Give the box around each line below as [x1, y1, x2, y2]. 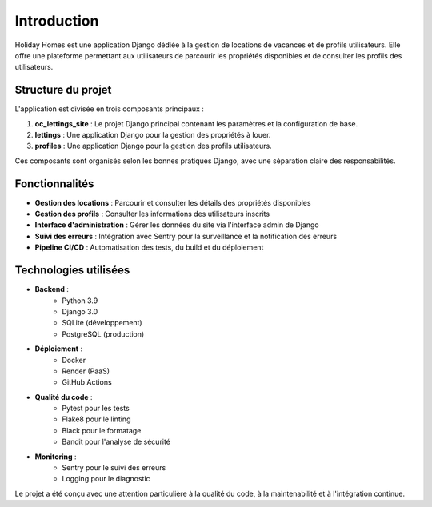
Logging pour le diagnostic [62, 474, 151, 484]
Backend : [34, 285, 70, 294]
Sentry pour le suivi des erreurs [62, 463, 166, 473]
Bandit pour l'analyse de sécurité [62, 437, 171, 447]
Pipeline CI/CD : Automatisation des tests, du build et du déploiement [34, 242, 264, 252]
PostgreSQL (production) [62, 329, 145, 339]
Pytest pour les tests [62, 404, 130, 413]
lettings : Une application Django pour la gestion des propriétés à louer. [34, 130, 271, 140]
